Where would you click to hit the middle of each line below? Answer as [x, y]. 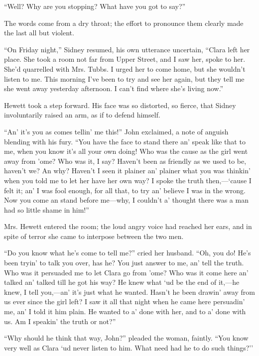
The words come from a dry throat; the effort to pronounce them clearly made [124, 23]
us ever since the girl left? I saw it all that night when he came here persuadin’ [125, 301]
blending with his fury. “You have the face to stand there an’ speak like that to [125, 141]
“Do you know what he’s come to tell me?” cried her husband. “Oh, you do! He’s [128, 253]
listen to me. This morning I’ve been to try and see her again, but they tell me [124, 78]
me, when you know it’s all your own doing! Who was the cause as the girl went [126, 151]
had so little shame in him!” [47, 209]
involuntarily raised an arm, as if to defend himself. [82, 115]
